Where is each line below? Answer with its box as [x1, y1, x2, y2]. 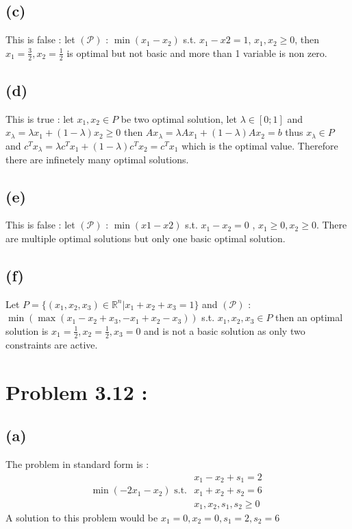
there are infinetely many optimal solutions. [5, 152, 189, 166]
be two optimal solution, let [121, 111, 238, 126]
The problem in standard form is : [5, 456, 149, 471]
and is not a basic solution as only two [144, 323, 305, 338]
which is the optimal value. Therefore [181, 139, 338, 153]
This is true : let [5, 111, 74, 126]
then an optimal [275, 310, 343, 325]
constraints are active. [5, 337, 98, 351]
